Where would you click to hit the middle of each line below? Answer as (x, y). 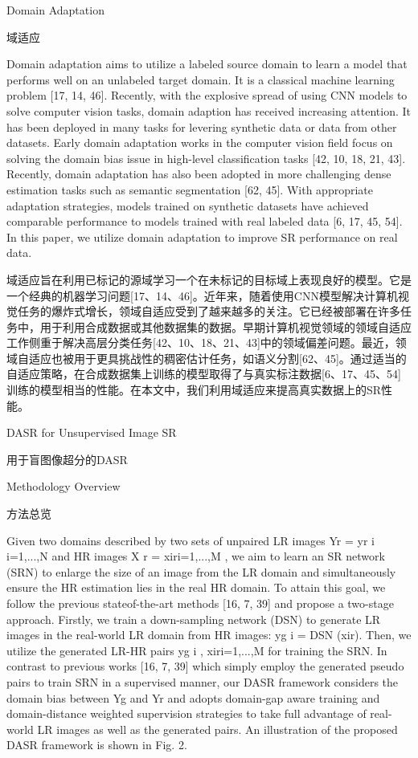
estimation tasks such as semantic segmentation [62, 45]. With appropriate (190, 189)
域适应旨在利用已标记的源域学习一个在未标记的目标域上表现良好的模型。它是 (209, 279)
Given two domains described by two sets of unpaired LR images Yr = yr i (191, 540)
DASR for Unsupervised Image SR (92, 432)
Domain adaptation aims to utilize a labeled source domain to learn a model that (207, 64)
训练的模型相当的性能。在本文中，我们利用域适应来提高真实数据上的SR (194, 390)
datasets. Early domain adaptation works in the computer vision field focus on (200, 143)
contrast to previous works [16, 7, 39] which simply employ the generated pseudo (205, 666)
